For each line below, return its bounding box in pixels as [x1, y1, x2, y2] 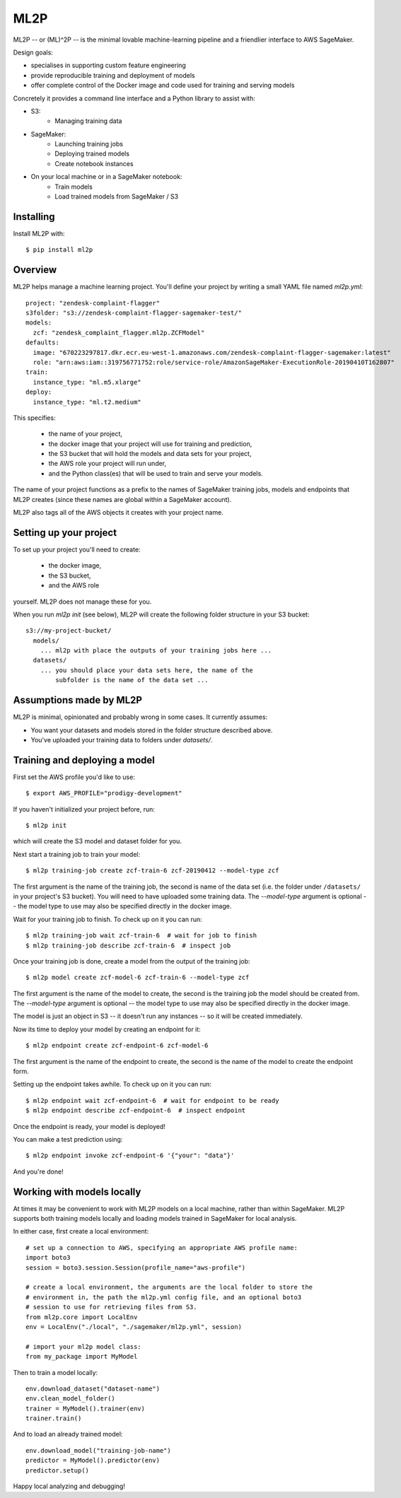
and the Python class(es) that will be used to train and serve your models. [48, 469, 263, 477]
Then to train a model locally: [13, 1368, 98, 1376]
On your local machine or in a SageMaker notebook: [30, 172, 182, 181]
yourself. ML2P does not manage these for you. [13, 597, 152, 606]
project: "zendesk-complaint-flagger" [25, 299, 161, 307]
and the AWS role [48, 581, 100, 590]
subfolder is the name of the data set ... [55, 676, 209, 684]
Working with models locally [13, 1186, 141, 1198]
